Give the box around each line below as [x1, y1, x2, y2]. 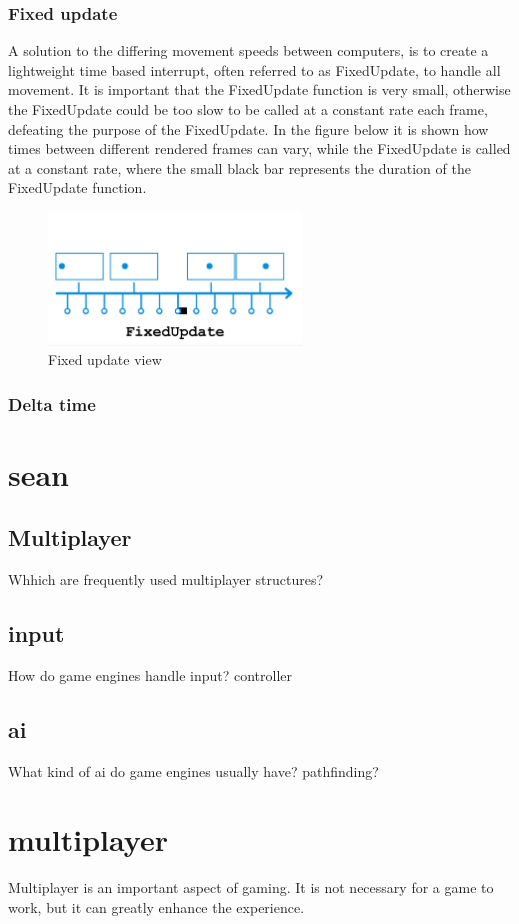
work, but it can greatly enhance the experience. [8, 897, 305, 918]
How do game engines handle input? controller [8, 664, 293, 685]
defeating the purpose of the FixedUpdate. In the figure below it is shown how [8, 118, 489, 139]
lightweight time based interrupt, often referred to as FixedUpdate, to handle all [8, 59, 501, 80]
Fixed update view [48, 349, 162, 370]
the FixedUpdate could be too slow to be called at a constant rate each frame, [8, 99, 488, 119]
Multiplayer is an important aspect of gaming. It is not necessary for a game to [8, 877, 494, 898]
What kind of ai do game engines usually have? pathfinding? [8, 760, 379, 781]
